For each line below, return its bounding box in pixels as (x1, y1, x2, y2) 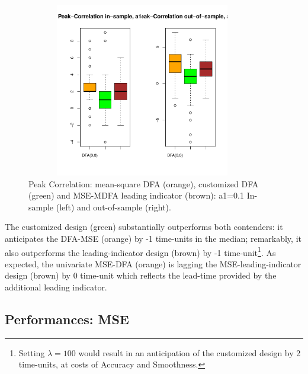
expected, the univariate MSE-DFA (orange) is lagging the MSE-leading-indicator (5, 257, 301, 270)
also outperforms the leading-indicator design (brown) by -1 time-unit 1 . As (5, 244, 276, 258)
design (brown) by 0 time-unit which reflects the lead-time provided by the (5, 269, 277, 282)
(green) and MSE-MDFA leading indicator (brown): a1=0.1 (28, 189, 244, 202)
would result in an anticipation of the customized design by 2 (78, 346, 301, 359)
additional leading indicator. (5, 281, 107, 293)
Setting (18, 346, 45, 359)
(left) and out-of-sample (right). (56, 200, 171, 213)
